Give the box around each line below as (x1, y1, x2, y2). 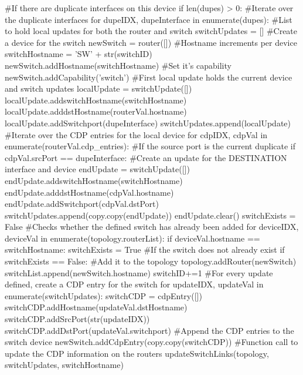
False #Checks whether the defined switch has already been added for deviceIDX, (5, 220, 299, 233)
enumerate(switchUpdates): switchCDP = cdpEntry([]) (5, 289, 202, 302)
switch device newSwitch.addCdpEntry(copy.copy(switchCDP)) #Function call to (5, 336, 298, 348)
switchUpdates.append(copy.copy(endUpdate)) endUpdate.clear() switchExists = (5, 209, 296, 221)
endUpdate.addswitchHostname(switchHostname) (5, 174, 183, 186)
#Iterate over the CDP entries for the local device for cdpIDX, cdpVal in (5, 128, 268, 140)
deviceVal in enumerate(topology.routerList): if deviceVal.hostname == (5, 232, 260, 244)
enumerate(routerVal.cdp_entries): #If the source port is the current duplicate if (5, 140, 296, 152)
